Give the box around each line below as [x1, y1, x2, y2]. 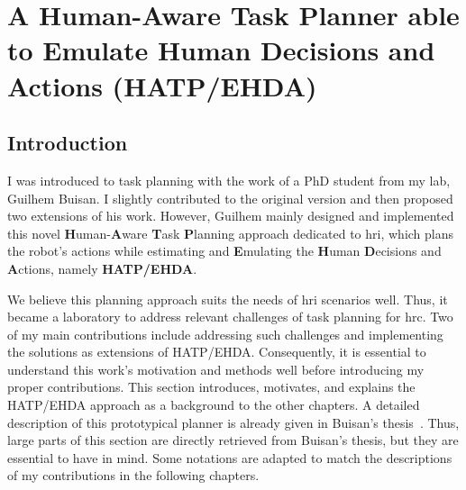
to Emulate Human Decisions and [7, 32, 435, 68]
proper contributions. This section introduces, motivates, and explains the [7, 377, 416, 396]
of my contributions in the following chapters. [7, 466, 260, 485]
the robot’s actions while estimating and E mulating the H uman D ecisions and [7, 241, 442, 260]
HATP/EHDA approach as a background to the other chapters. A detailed [7, 395, 420, 414]
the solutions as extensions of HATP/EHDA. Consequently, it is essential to [7, 342, 426, 361]
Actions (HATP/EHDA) [7, 67, 317, 104]
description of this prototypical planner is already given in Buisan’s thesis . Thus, [7, 413, 460, 431]
